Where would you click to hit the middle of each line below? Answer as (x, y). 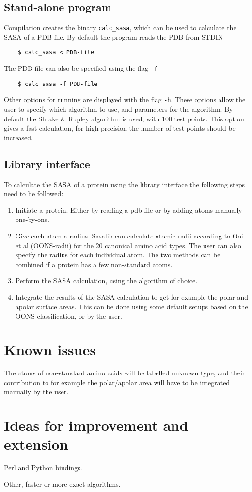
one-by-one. (32, 219)
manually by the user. (36, 392)
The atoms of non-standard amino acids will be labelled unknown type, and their (125, 372)
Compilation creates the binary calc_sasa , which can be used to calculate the (120, 27)
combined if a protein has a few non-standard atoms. (94, 264)
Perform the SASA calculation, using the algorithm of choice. (106, 280)
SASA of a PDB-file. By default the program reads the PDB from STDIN (114, 37)
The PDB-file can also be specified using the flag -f (81, 68)
